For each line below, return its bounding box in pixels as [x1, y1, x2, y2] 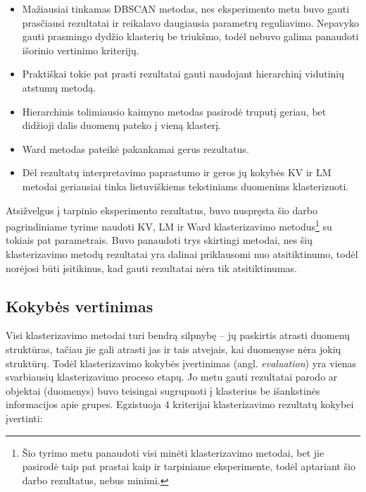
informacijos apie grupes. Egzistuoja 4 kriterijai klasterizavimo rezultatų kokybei [6, 397, 354, 412]
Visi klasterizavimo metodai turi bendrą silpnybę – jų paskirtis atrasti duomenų [6, 328, 351, 343]
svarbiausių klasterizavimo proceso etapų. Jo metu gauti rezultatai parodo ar [6, 369, 338, 384]
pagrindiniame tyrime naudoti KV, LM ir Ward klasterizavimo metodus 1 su [6, 217, 332, 233]
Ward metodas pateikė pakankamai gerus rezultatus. [22, 141, 249, 156]
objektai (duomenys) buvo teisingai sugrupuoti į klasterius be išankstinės [6, 383, 320, 398]
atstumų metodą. [22, 80, 96, 94]
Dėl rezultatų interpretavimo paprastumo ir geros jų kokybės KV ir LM [22, 165, 332, 180]
